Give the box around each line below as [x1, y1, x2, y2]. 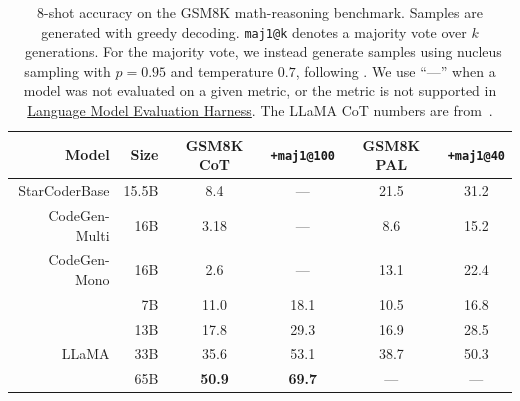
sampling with [24, 60, 111, 81]
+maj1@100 [270, 149, 336, 164]
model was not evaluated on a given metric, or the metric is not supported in [23, 80, 497, 101]
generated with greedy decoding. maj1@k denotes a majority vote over [41, 21, 467, 42]
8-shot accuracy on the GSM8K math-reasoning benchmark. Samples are [37, 2, 483, 22]
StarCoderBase [18, 180, 110, 201]
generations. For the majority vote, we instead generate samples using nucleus [25, 41, 502, 62]
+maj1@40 [447, 149, 505, 164]
